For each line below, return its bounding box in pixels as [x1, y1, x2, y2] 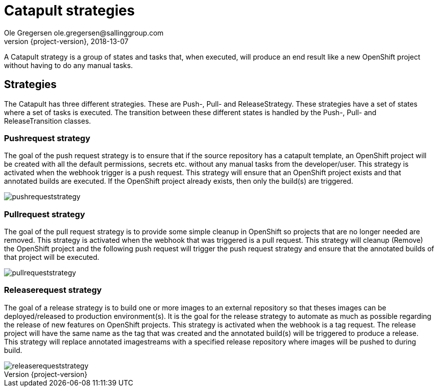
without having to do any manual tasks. [4, 61, 133, 70]
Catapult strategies [4, 2, 135, 19]
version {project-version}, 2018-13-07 [4, 37, 129, 46]
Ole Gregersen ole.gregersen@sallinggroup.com [4, 28, 164, 37]
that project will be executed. [4, 253, 100, 262]
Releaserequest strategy [4, 285, 102, 295]
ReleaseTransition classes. [4, 116, 91, 125]
